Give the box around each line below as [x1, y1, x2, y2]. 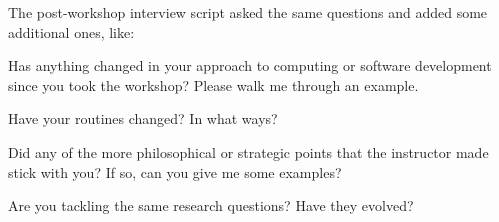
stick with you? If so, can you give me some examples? [8, 161, 342, 182]
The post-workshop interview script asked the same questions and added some [8, 2, 488, 22]
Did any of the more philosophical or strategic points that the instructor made [8, 141, 489, 162]
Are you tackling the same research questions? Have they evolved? [8, 195, 414, 216]
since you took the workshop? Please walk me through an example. [8, 74, 419, 95]
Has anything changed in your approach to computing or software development [8, 55, 492, 76]
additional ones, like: [8, 21, 135, 42]
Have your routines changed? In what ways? [8, 108, 278, 129]
